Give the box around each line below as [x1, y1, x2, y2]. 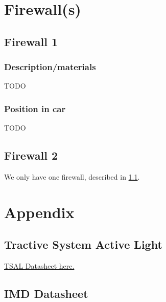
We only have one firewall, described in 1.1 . [4, 171, 140, 182]
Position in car [4, 102, 66, 115]
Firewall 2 [4, 147, 58, 163]
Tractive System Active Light [4, 236, 162, 252]
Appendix [4, 201, 75, 222]
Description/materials [4, 60, 96, 73]
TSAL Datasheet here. [4, 261, 75, 271]
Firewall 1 [4, 33, 58, 49]
